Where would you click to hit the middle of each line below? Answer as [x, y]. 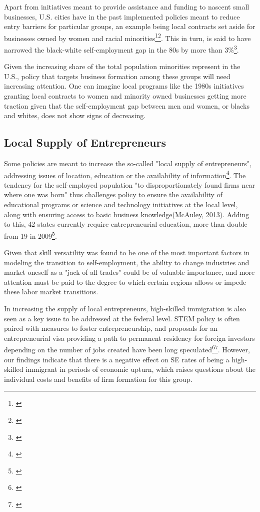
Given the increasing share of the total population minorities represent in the [122, 66]
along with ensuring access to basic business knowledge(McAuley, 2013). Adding [127, 214]
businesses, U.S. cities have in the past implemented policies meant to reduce [122, 16]
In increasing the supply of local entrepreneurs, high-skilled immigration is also [125, 309]
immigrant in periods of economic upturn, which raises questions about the [141, 369]
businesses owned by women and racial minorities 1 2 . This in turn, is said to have [127, 37]
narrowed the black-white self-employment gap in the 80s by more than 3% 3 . [121, 49]
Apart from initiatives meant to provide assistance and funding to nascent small [127, 7]
